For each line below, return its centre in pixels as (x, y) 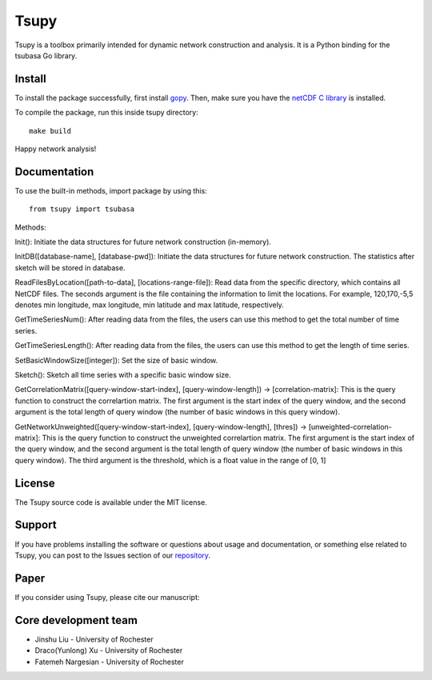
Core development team (76, 620)
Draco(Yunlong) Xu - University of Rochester (109, 650)
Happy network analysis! (56, 149)
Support (36, 525)
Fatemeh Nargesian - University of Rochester (109, 662)
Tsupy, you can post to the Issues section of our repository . (113, 555)
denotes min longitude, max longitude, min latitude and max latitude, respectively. (149, 305)
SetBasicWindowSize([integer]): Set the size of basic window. (116, 360)
